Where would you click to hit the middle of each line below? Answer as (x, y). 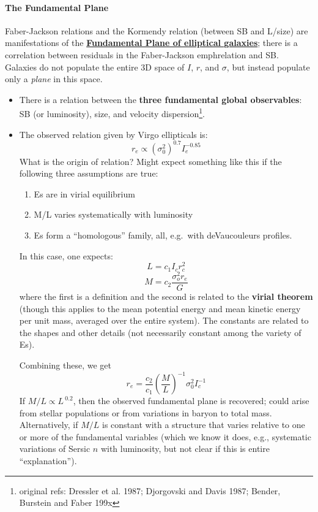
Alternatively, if (49, 425)
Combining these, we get (65, 365)
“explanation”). (48, 460)
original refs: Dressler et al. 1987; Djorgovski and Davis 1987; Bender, (150, 490)
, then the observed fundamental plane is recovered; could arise (191, 400)
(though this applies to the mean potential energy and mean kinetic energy (160, 308)
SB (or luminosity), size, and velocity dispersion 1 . (112, 113)
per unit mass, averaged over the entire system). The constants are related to (164, 320)
